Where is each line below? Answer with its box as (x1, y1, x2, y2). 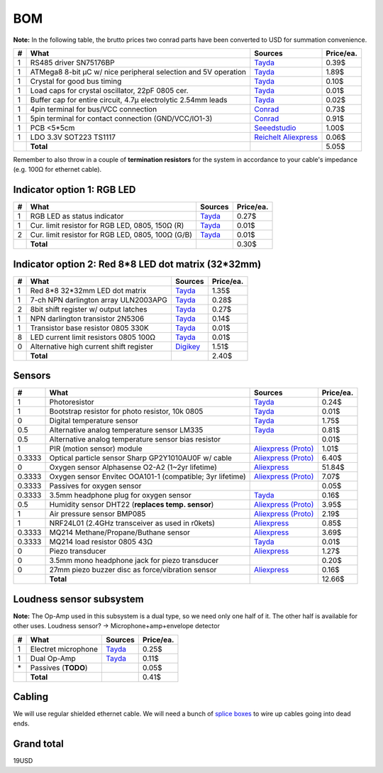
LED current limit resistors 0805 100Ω (30, 332, 156, 342)
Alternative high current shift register (30, 341, 154, 351)
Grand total (13, 738, 64, 750)
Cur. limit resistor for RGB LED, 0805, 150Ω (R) (30, 221, 184, 231)
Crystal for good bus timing (30, 76, 122, 86)
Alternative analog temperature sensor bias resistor (49, 434, 221, 444)
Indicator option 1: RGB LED (13, 184, 136, 196)
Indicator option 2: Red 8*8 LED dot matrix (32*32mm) (13, 258, 262, 270)
